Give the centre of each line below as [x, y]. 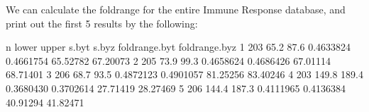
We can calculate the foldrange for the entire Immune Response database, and [176, 9]
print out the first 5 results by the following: [102, 23]
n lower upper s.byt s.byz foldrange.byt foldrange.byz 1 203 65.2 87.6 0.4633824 [178, 47]
